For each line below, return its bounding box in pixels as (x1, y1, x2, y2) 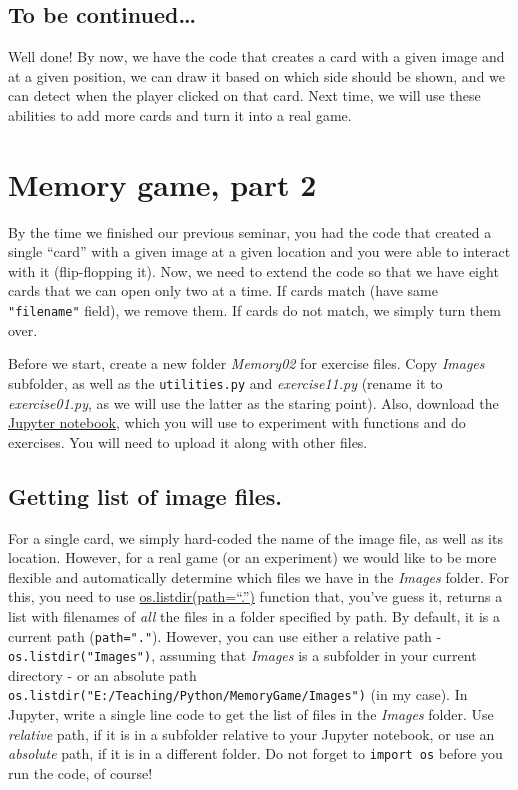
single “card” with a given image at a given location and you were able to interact (8, 241, 511, 262)
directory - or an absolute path (8, 664, 197, 685)
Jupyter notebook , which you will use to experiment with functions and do (8, 412, 466, 433)
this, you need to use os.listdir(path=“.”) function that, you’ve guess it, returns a (8, 586, 503, 607)
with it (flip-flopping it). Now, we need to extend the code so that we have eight (8, 260, 499, 281)
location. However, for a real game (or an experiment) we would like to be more (8, 547, 497, 568)
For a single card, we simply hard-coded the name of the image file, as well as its (8, 527, 503, 548)
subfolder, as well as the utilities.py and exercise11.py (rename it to (8, 372, 443, 393)
